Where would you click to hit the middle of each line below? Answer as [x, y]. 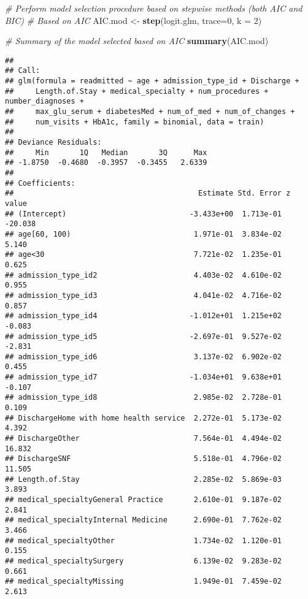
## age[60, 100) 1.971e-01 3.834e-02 [144, 234]
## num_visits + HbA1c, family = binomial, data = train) [135, 122]
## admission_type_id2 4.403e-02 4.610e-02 [144, 275]
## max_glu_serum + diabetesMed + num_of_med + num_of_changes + [150, 112]
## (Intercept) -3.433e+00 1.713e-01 [144, 214]
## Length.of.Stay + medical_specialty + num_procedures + [137, 91]
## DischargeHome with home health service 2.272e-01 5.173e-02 [144, 418]
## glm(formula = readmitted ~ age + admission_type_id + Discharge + [152, 81]
